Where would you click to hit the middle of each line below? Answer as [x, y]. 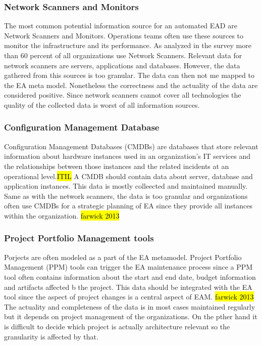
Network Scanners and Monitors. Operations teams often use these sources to [124, 35]
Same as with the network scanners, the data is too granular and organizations [126, 196]
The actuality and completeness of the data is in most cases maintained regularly [130, 306]
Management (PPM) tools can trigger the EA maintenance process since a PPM [128, 267]
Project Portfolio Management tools [79, 238]
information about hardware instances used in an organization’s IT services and [127, 156]
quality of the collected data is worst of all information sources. [102, 104]
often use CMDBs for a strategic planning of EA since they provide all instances [128, 206]
